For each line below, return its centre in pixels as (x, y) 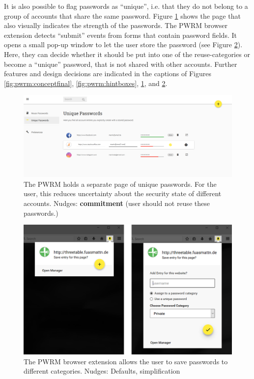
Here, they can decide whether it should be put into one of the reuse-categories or (127, 54)
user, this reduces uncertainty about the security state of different (123, 193)
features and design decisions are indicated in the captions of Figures (108, 73)
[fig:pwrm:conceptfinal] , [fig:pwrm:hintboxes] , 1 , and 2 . (86, 83)
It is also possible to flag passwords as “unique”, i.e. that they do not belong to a (126, 6)
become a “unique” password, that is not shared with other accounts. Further (121, 64)
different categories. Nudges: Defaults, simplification (102, 371)
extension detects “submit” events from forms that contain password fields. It (120, 35)
